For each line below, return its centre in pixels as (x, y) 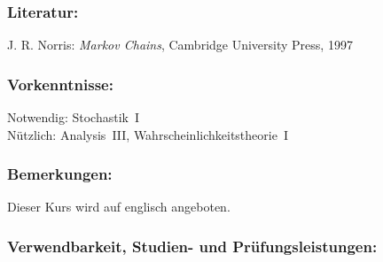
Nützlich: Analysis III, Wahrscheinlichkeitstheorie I (148, 134)
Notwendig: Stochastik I (74, 117)
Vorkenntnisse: (60, 84)
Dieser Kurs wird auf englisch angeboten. (119, 207)
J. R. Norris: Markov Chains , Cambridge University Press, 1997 (180, 45)
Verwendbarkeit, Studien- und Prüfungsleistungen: (192, 246)
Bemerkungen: (60, 174)
